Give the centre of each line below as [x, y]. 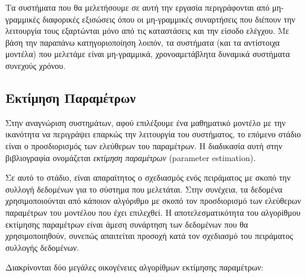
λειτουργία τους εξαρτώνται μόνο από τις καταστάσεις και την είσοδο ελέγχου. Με [147, 31]
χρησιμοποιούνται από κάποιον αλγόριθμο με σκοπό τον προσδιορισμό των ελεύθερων [153, 201]
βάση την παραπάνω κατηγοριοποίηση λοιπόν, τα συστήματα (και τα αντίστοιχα [143, 42]
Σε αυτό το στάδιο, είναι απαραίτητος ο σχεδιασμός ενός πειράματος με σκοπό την [148, 177]
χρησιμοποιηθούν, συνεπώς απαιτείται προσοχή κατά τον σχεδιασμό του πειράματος [149, 236]
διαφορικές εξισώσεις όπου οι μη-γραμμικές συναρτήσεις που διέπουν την [169, 19]
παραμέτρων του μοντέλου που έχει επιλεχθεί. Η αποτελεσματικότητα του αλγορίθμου [153, 212]
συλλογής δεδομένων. [42, 247]
